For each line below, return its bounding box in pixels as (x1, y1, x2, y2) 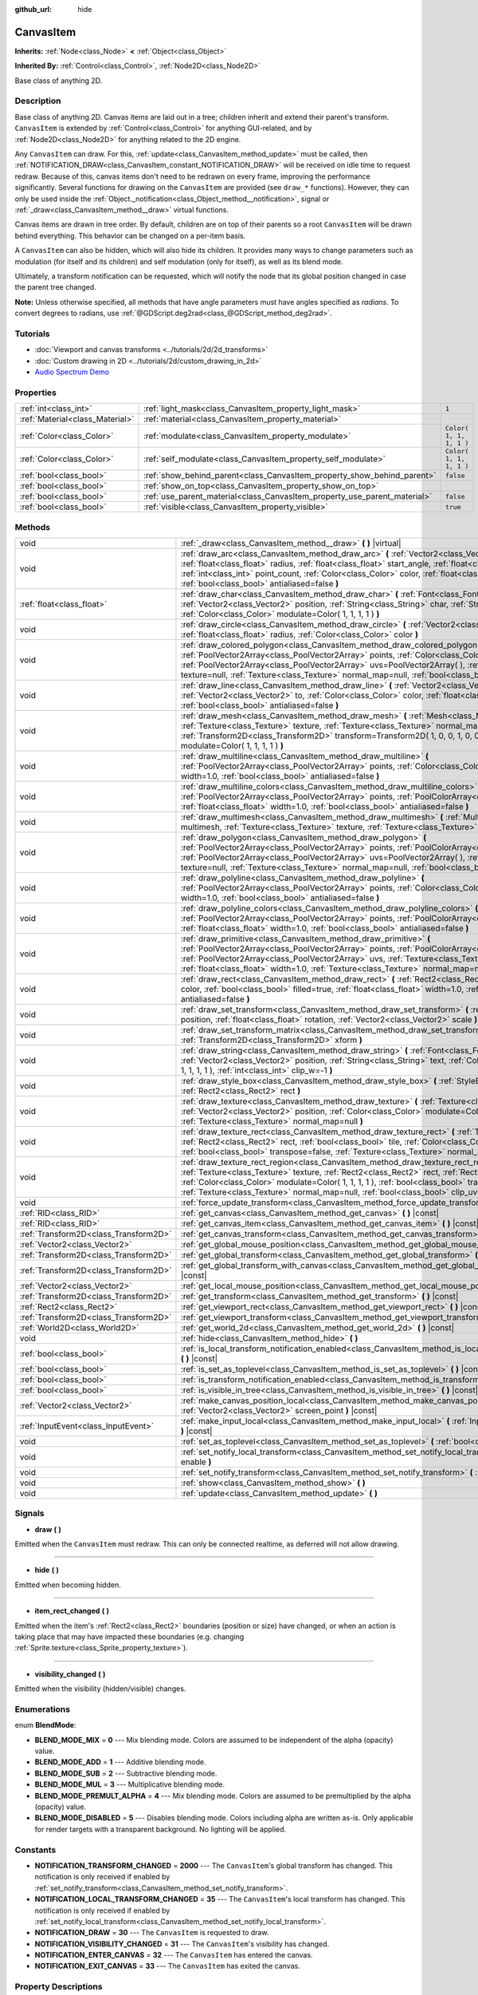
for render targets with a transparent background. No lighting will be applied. (34, 1824, 287, 1834)
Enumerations (14, 1704, 71, 1715)
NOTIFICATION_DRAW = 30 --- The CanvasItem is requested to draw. (34, 1928, 269, 1938)
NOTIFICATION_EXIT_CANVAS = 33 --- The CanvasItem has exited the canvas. (34, 1961, 300, 1971)
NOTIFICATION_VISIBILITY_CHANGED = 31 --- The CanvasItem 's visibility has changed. (34, 1939, 330, 1949)
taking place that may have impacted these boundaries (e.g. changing (14, 1632, 245, 1641)
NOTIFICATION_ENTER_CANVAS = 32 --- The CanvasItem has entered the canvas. (34, 1950, 314, 1960)
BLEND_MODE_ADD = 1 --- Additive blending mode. (34, 1757, 206, 1767)
